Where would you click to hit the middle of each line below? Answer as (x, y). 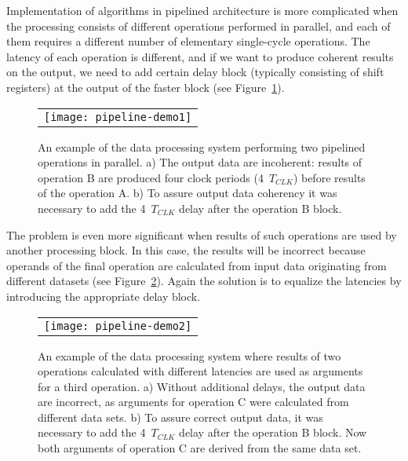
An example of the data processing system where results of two (189, 355)
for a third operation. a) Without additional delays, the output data (202, 386)
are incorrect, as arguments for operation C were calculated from (193, 402)
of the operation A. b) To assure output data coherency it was (188, 193)
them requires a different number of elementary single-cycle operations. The (188, 41)
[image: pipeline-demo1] (118, 117)
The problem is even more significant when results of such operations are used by (202, 234)
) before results (329, 177)
